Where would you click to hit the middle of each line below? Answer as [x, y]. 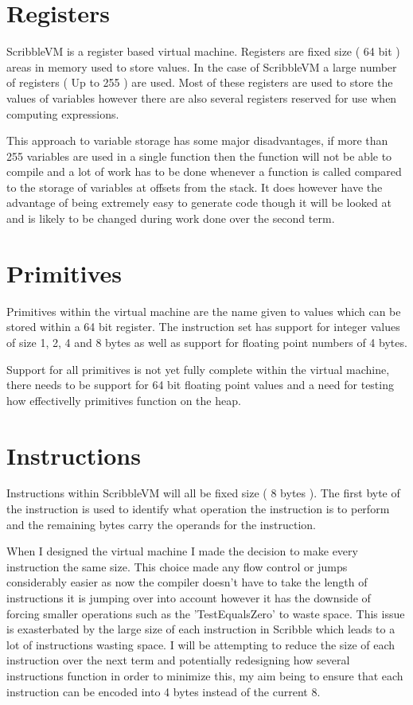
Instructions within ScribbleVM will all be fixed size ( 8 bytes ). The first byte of [203, 493]
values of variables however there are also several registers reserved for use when [202, 97]
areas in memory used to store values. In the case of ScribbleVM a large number [202, 66]
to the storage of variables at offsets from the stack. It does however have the [195, 187]
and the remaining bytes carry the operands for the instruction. [162, 524]
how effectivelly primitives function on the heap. [124, 400]
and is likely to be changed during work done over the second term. [171, 218]
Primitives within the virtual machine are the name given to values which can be [204, 311]
